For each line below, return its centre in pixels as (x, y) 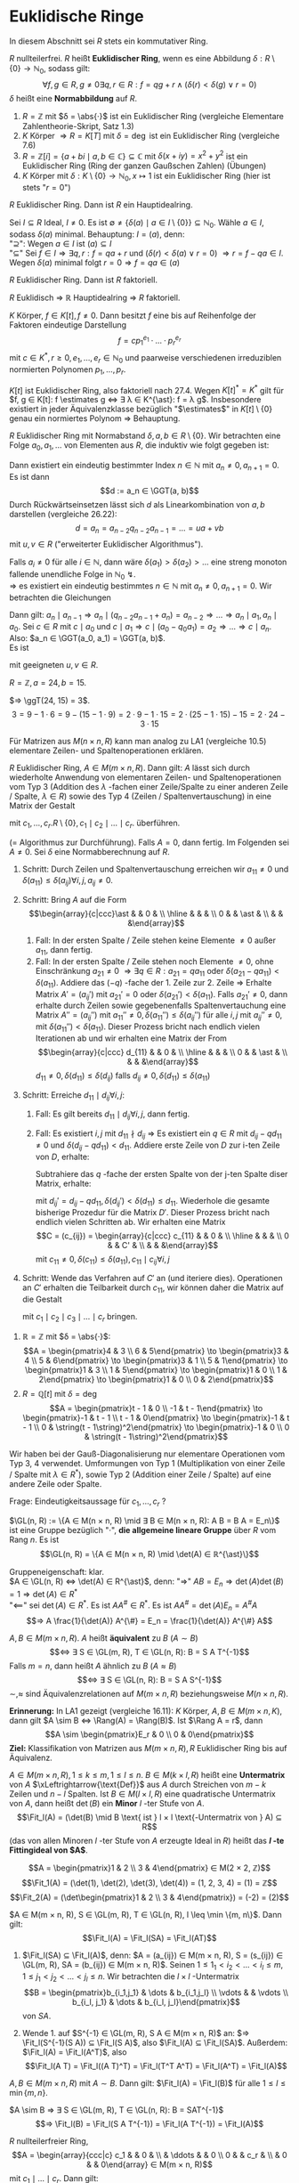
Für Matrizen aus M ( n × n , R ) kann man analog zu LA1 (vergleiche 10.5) (138, 741)
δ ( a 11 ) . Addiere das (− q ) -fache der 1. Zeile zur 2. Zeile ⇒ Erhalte (154, 983)
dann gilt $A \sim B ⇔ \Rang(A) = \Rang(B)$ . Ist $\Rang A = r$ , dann (136, 1721)
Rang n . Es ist (34, 1539)
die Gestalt (42, 1299)
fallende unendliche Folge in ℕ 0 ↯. (73, 575)
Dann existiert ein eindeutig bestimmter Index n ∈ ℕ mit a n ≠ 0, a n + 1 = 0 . (145, 467)
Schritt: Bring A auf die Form (74, 900)
